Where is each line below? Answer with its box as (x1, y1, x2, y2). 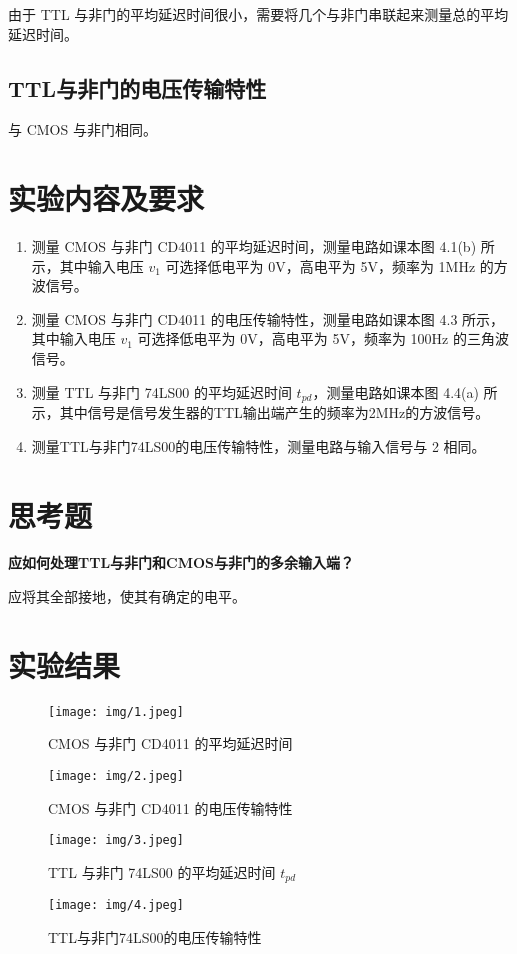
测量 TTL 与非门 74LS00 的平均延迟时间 (31, 381, 292, 402)
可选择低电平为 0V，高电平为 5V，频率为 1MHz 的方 (165, 255, 508, 276)
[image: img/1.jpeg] (48, 704, 185, 719)
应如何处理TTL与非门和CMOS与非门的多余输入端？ (8, 552, 355, 573)
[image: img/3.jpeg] (48, 833, 185, 848)
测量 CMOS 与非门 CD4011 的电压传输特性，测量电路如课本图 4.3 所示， (31, 308, 505, 329)
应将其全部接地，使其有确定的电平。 (8, 586, 246, 607)
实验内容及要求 (8, 178, 205, 219)
